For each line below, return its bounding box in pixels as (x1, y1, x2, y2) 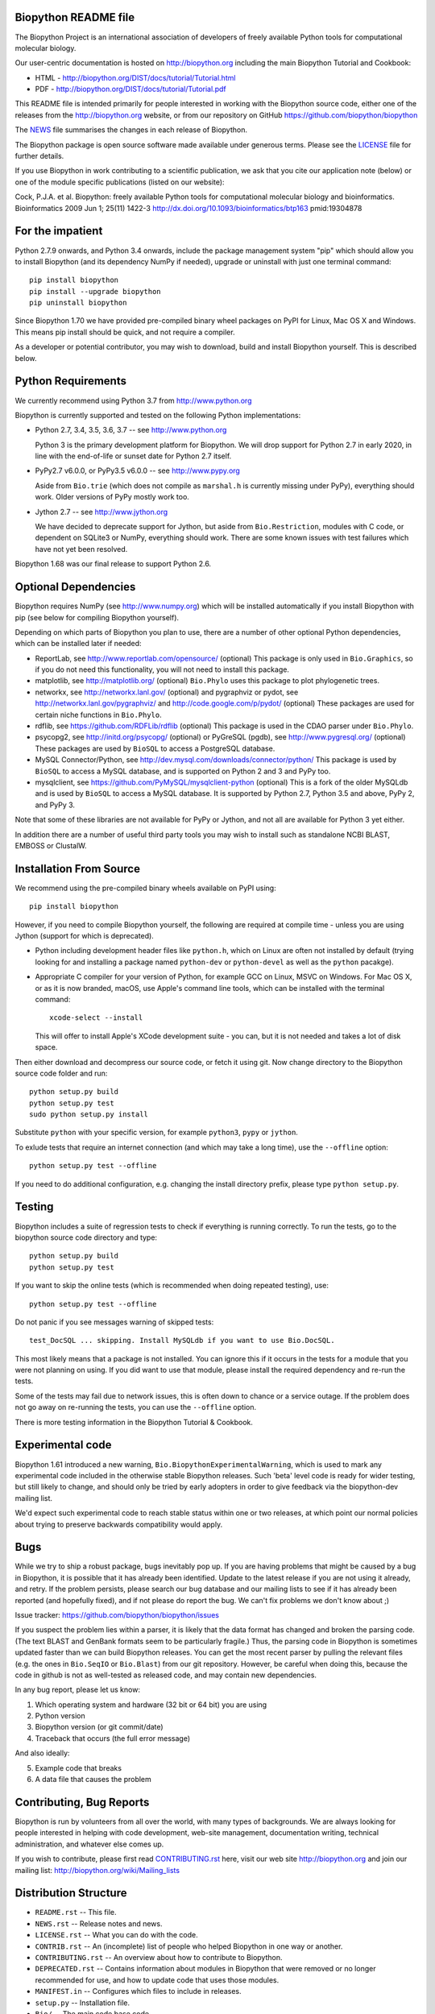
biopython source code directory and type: (14, 1233, 157, 1242)
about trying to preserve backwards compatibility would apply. (14, 1519, 223, 1529)
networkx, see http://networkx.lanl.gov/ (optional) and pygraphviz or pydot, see (35, 687, 299, 697)
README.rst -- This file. (35, 1908, 117, 1917)
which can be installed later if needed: (14, 639, 142, 649)
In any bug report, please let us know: (14, 1685, 141, 1695)
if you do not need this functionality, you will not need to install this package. (35, 665, 290, 674)
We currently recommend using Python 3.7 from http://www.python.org (14, 396, 252, 405)
